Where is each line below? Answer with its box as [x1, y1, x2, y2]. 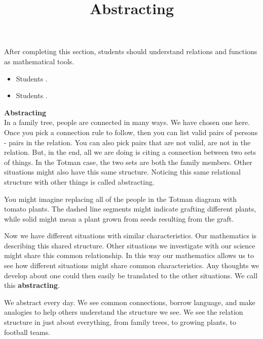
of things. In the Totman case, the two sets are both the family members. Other [4, 156, 252, 167]
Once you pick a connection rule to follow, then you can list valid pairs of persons [4, 126, 258, 137]
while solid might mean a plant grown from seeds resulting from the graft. [4, 213, 234, 224]
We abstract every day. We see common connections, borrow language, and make [4, 296, 255, 307]
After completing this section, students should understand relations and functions [4, 46, 257, 57]
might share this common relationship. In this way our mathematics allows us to [4, 250, 254, 261]
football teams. [4, 326, 51, 337]
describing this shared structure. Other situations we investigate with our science [4, 240, 255, 250]
